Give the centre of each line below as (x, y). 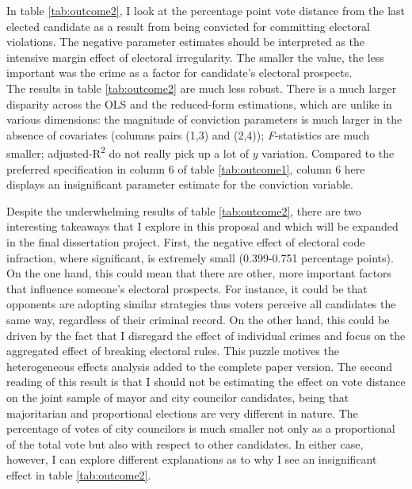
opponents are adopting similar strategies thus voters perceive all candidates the (201, 304)
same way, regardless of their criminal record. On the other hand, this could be (198, 319)
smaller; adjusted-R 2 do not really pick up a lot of (128, 152)
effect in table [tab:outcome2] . (79, 474)
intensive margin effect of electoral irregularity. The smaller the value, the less (195, 57)
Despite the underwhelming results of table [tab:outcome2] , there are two (184, 210)
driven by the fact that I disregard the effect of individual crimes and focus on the (206, 335)
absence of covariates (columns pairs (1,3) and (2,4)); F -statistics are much (188, 134)
